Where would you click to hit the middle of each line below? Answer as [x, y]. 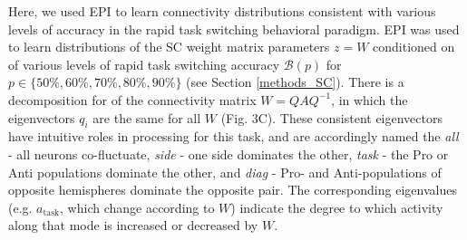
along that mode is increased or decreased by [133, 225]
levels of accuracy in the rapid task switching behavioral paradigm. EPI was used [234, 29]
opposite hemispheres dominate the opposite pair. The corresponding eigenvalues [233, 190]
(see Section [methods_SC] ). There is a [295, 82]
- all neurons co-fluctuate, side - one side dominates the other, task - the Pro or [229, 154]
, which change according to [137, 207]
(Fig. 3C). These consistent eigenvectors [331, 117]
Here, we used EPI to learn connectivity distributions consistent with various [222, 11]
